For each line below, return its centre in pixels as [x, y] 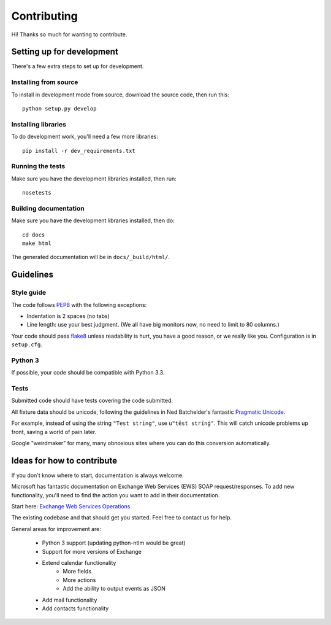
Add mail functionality [70, 600]
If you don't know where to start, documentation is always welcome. [97, 475]
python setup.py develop [59, 108]
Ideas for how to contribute [64, 460]
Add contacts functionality [75, 608]
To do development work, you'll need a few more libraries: [85, 137]
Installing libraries [39, 124]
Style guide [29, 293]
